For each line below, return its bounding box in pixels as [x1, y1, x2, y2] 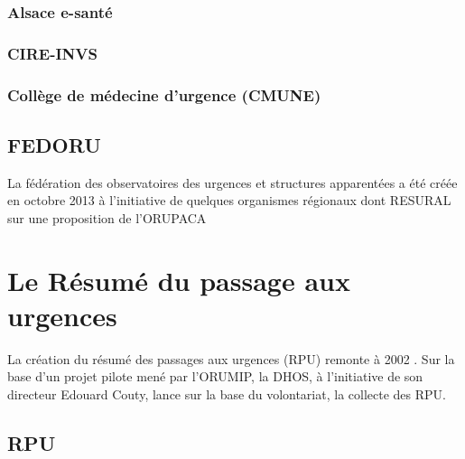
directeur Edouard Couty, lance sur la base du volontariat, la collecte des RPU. [7, 385, 446, 404]
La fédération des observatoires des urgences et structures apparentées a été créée [7, 173, 458, 192]
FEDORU [7, 130, 101, 158]
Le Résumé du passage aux [7, 261, 350, 298]
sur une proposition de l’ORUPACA [7, 208, 207, 227]
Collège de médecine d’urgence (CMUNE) [7, 83, 321, 106]
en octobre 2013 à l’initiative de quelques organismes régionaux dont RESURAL [7, 191, 451, 210]
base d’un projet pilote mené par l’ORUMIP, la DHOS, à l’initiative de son [7, 367, 423, 386]
